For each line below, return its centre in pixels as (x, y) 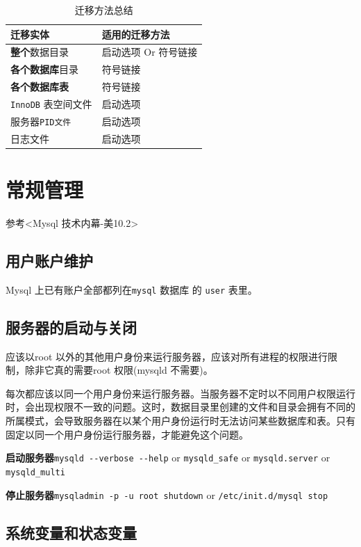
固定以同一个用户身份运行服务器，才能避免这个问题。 (127, 434)
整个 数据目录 (40, 52)
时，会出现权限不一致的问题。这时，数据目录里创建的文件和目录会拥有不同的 (180, 407)
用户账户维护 (49, 260)
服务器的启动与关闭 (71, 327)
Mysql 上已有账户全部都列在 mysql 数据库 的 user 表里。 (132, 289)
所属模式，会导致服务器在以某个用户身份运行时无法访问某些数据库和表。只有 (180, 421)
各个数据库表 (40, 87)
